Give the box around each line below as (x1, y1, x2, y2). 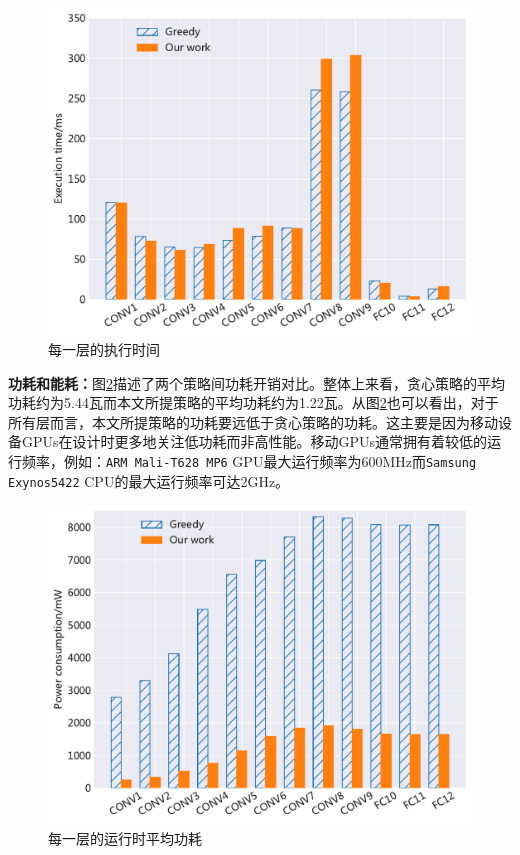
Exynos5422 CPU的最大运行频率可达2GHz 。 (8, 470, 290, 491)
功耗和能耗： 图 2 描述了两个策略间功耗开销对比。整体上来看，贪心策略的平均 (8, 372, 505, 393)
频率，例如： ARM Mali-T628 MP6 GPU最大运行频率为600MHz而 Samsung (21, 451, 477, 472)
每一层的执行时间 (48, 339, 160, 360)
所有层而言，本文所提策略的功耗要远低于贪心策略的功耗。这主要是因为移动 (8, 411, 498, 432)
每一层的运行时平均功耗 (48, 827, 202, 848)
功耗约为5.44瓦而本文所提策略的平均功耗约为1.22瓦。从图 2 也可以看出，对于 (8, 392, 499, 413)
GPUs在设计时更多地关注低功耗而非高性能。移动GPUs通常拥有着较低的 (21, 431, 488, 452)
